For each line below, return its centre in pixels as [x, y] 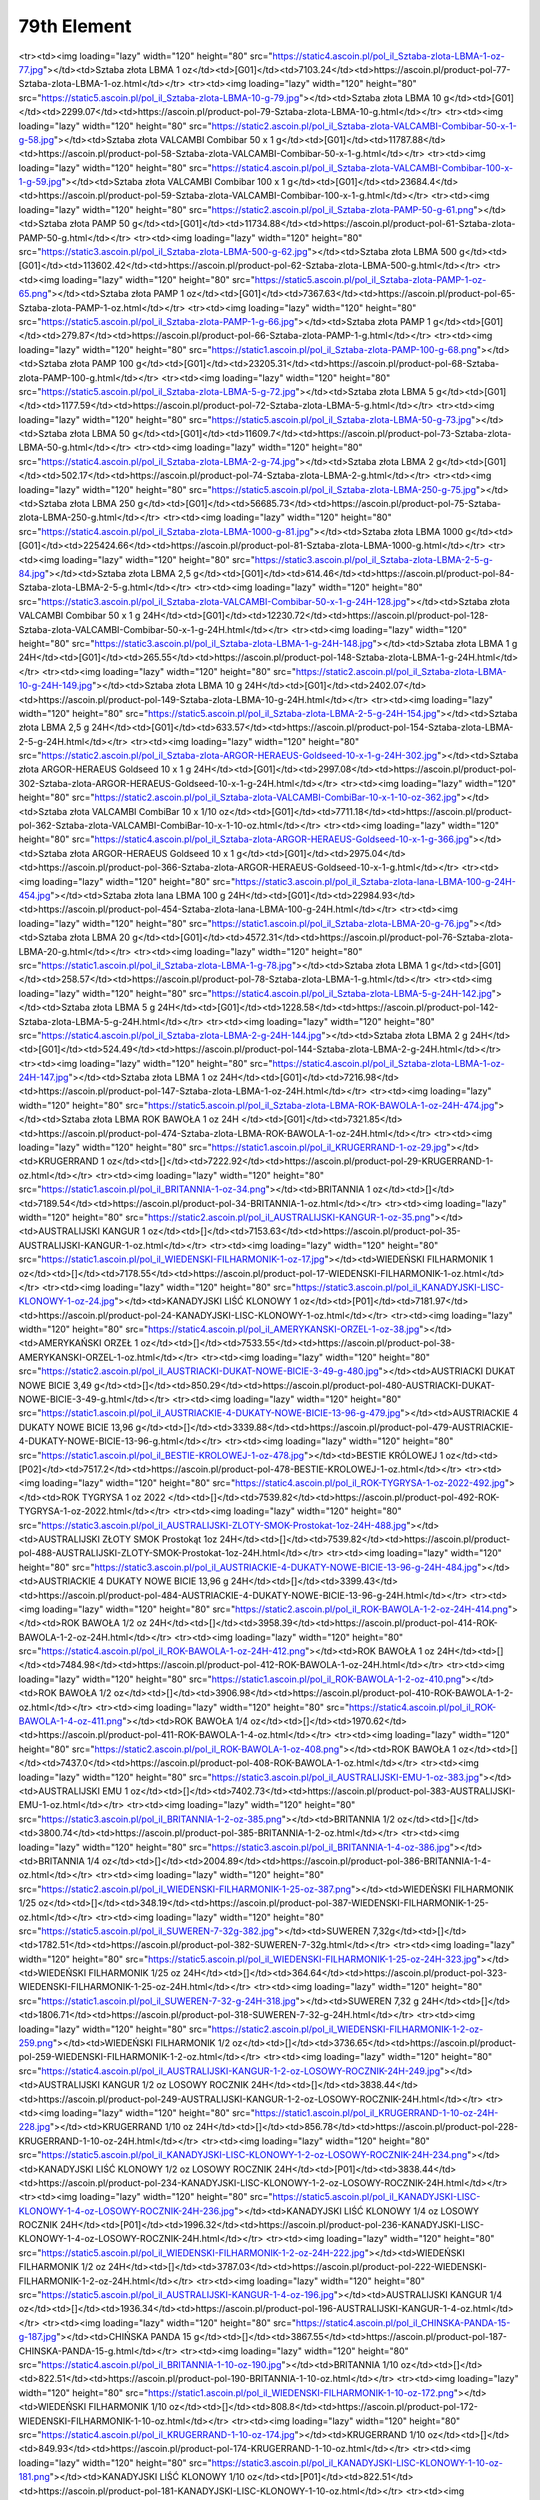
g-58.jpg [36, 139]
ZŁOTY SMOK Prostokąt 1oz [159, 1539]
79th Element [75, 26]
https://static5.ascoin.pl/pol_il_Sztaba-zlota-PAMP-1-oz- [370, 279]
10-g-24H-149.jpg [55, 686]
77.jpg [31, 69]
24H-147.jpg [43, 1077]
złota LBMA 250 [102, 504]
